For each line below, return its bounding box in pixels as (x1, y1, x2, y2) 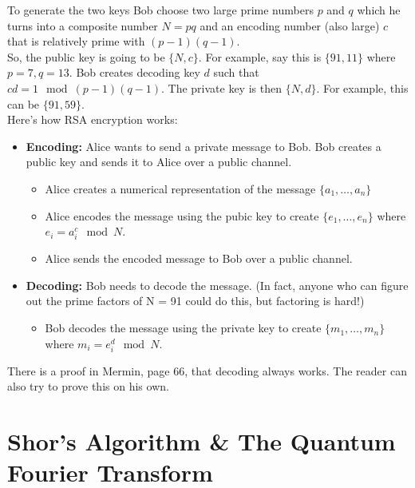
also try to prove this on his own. (7, 378, 169, 395)
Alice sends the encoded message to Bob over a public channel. (45, 250, 353, 267)
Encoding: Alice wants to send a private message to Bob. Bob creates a (26, 137, 381, 154)
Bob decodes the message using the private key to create (45, 319, 322, 336)
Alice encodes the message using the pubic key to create (45, 207, 319, 224)
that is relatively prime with (7, 33, 145, 50)
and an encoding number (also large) (200, 17, 380, 34)
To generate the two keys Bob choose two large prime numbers (7, 2, 314, 18)
